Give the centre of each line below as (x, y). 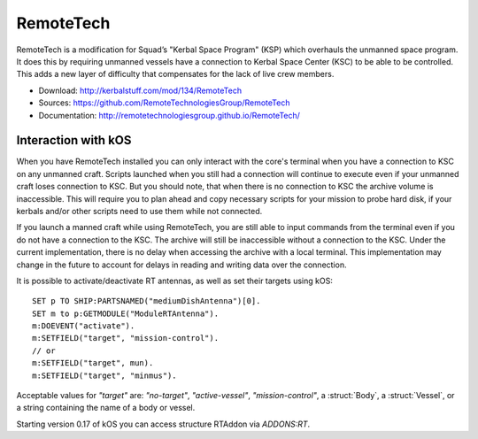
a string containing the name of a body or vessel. (106, 408)
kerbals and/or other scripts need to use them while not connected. (139, 211)
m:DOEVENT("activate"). (84, 326)
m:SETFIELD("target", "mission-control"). (126, 338)
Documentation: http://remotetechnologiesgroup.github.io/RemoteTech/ (170, 115)
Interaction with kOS (74, 140)
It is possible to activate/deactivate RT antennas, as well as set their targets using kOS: (175, 281)
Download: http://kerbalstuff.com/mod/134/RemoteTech (140, 90)
